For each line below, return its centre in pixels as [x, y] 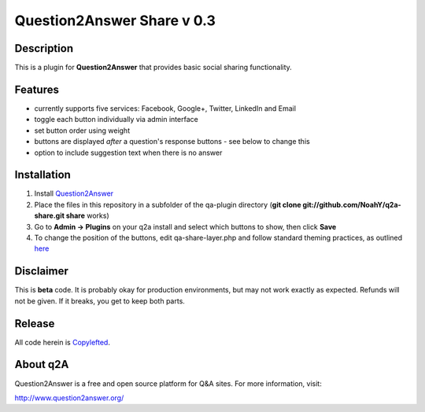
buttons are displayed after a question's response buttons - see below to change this [172, 142]
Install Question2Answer [74, 193]
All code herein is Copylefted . [62, 342]
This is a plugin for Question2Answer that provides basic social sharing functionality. [153, 68]
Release [35, 324]
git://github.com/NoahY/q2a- [352, 204]
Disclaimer [41, 271]
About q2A [42, 364]
